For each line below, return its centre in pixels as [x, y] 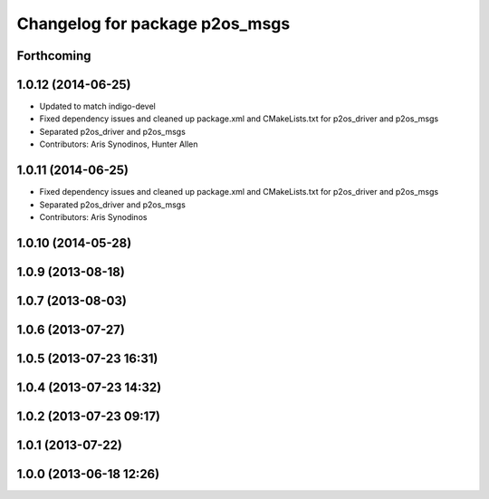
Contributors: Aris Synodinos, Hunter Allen [119, 144]
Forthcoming [54, 56]
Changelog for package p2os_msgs [153, 24]
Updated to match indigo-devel [97, 106]
